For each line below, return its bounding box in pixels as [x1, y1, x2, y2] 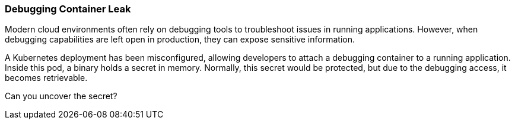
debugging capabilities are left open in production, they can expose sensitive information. [5, 34, 355, 45]
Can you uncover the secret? [5, 91, 117, 102]
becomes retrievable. [5, 73, 88, 83]
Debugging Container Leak [5, 3, 131, 15]
